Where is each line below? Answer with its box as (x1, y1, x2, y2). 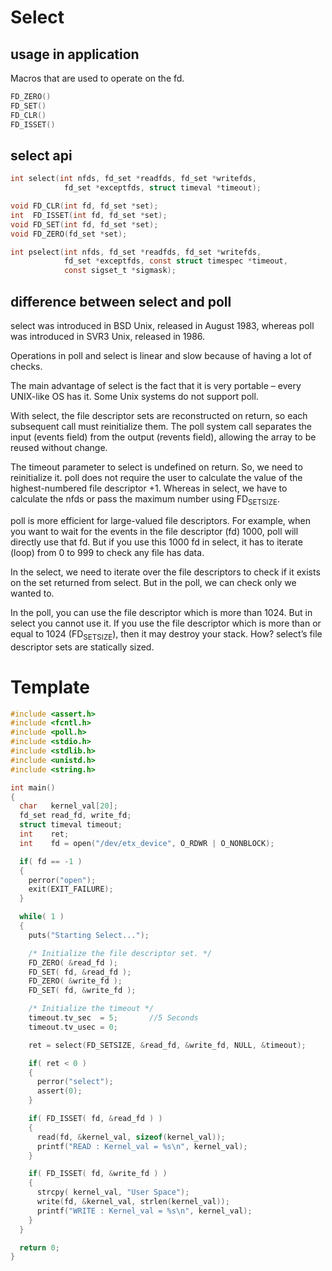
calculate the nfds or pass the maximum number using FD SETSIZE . (10, 493, 281, 507)
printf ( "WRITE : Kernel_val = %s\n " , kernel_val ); (36, 1206, 253, 1216)
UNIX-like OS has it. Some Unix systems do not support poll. (10, 391, 259, 402)
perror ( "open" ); (28, 875, 97, 885)
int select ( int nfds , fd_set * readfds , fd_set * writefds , (10, 174, 257, 184)
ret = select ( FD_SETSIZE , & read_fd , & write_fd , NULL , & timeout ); (28, 1040, 307, 1050)
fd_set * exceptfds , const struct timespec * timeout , (63, 256, 288, 266)
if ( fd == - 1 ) (19, 856, 83, 866)
